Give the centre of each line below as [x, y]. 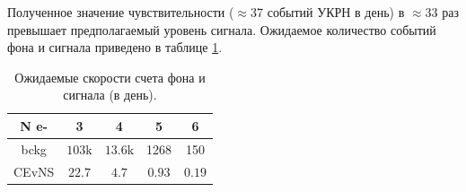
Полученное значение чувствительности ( [121, 12]
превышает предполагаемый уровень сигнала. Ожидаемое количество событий [222, 29]
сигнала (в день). [110, 95]
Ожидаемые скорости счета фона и [110, 77]
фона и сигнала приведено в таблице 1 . [115, 47]
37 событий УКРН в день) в [328, 12]
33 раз [442, 12]
